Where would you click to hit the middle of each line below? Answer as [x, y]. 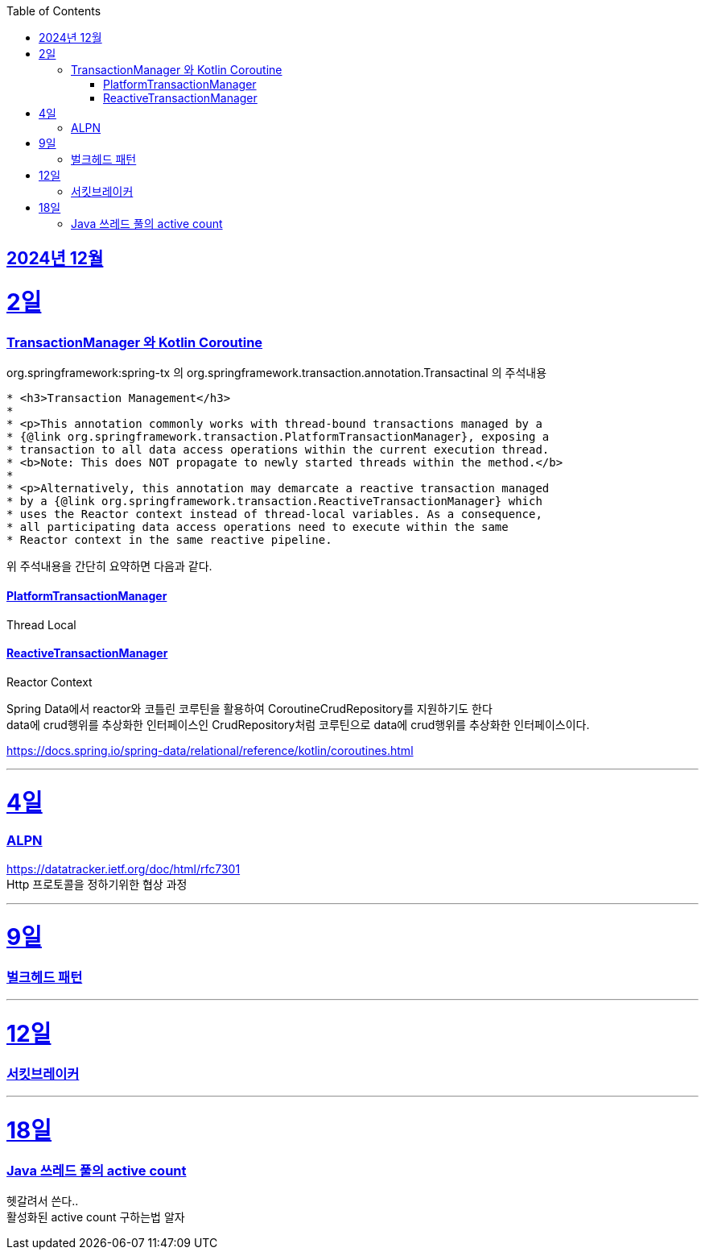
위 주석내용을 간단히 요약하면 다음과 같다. [109, 566]
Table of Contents [54, 11]
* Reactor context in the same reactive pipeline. [169, 540]
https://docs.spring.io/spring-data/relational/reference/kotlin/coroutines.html [210, 750]
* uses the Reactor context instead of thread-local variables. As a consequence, [274, 514]
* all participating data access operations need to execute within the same [258, 527]
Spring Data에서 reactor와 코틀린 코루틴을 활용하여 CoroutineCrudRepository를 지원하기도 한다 [249, 708]
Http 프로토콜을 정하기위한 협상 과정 [97, 884]
